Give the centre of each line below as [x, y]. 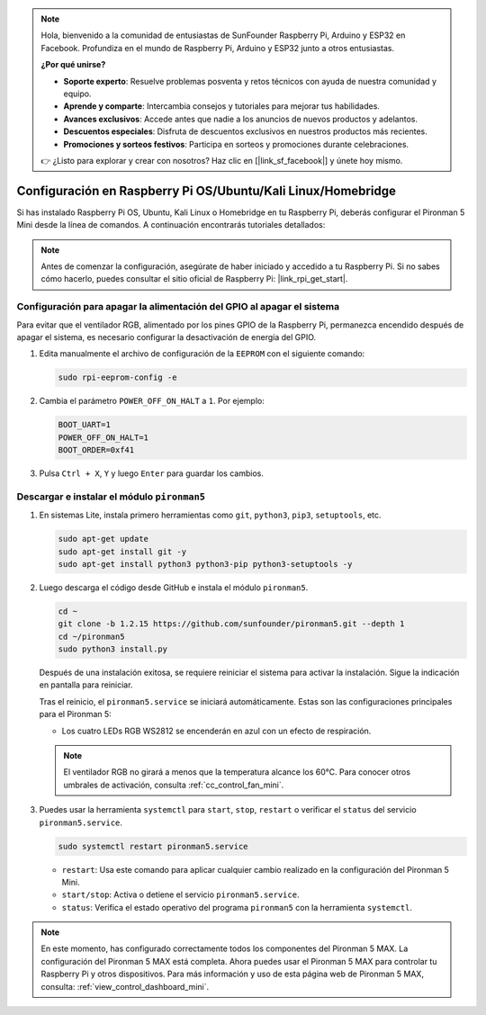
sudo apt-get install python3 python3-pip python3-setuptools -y [205, 564]
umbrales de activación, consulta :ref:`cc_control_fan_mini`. [174, 785]
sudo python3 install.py [113, 649]
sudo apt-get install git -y [122, 552]
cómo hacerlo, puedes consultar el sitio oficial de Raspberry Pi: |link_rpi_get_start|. [194, 279]
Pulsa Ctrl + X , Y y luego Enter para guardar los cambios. [152, 473]
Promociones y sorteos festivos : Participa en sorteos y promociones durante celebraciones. [236, 144]
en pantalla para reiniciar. [86, 685]
